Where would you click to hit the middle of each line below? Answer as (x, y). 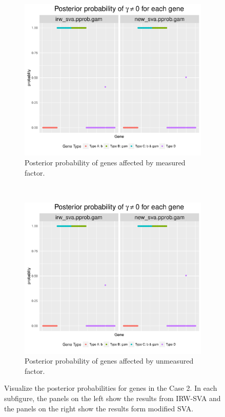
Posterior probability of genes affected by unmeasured (109, 361)
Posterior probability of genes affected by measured (105, 163)
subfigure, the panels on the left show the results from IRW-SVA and (113, 398)
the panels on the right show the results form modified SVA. (99, 408)
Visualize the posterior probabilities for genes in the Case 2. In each (111, 388)
